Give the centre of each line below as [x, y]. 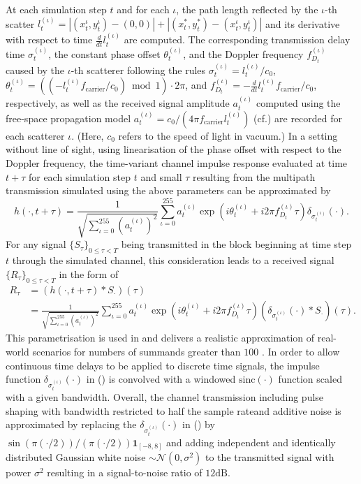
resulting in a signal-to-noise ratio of [125, 472]
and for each [143, 9]
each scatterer [35, 135]
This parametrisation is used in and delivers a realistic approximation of [160, 338]
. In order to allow [301, 352]
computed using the [298, 103]
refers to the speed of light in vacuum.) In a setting [228, 135]
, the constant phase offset [104, 53]
